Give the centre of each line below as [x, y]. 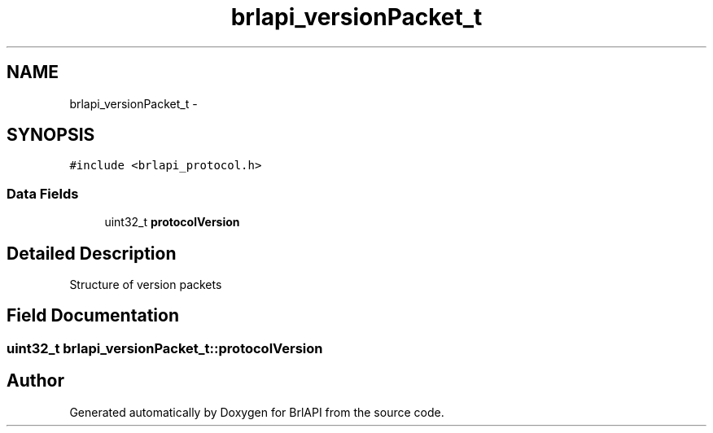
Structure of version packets [146, 285]
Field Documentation [93, 316]
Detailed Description [92, 253]
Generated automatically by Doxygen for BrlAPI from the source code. [257, 412]
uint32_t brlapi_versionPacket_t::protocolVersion [165, 348]
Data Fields [43, 193]
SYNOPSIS [51, 135]
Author [35, 381]
